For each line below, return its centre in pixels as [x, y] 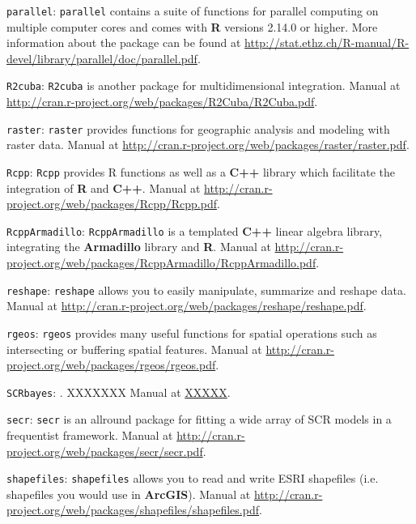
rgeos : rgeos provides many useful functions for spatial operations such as [192, 332]
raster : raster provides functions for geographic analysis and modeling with [198, 128]
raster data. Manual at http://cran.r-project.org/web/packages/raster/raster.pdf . [208, 145]
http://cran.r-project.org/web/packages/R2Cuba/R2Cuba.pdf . [162, 102]
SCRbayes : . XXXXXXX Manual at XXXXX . [119, 392]
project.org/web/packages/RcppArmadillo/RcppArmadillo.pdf [161, 263]
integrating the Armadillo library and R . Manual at [139, 247]
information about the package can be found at [124, 43]
